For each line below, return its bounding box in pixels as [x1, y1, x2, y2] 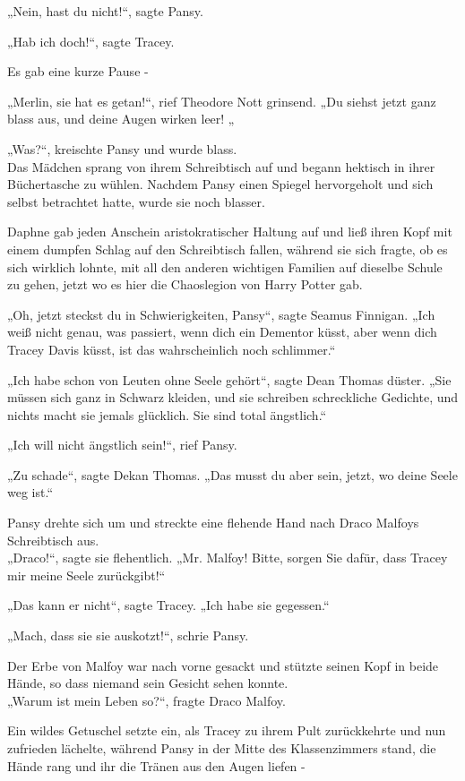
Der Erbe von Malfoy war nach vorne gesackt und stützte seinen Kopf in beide [7, 656, 439, 674]
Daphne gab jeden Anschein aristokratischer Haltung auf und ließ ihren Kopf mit [7, 222, 452, 241]
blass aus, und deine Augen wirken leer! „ [7, 109, 235, 128]
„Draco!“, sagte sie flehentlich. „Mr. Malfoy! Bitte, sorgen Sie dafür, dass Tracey [7, 548, 448, 567]
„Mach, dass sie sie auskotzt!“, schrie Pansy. [7, 626, 249, 645]
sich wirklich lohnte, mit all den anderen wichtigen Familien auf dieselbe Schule [7, 257, 443, 276]
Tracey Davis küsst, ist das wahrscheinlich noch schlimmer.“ [7, 339, 336, 358]
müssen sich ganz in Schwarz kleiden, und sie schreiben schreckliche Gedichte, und [7, 388, 459, 407]
